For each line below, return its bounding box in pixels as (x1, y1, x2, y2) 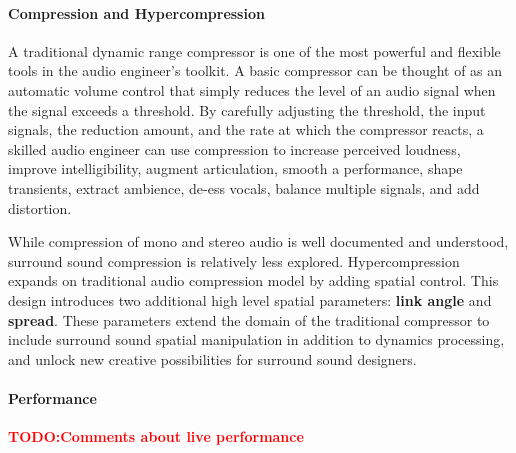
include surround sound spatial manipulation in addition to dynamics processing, (8, 329, 505, 350)
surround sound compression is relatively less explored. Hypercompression (8, 250, 460, 271)
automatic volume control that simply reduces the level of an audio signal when (8, 79, 496, 100)
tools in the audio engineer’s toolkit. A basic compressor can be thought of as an (8, 60, 503, 81)
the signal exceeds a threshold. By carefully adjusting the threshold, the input (8, 99, 486, 120)
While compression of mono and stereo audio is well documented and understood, (8, 231, 509, 252)
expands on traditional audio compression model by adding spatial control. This (8, 270, 499, 291)
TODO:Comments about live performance (8, 426, 304, 447)
